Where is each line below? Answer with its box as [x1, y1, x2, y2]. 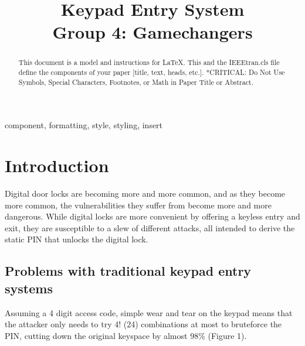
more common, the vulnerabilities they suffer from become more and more [5, 198, 272, 211]
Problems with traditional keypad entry [5, 262, 252, 280]
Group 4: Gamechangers [52, 20, 253, 44]
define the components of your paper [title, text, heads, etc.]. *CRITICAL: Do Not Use [18, 67, 285, 77]
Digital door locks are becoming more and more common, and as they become [5, 187, 286, 200]
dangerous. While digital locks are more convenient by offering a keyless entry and [5, 210, 300, 222]
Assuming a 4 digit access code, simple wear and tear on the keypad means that [5, 306, 293, 318]
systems [5, 279, 53, 297]
